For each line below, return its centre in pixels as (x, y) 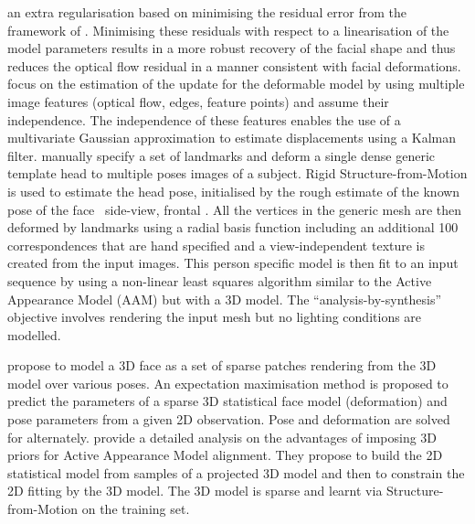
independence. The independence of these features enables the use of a (204, 119)
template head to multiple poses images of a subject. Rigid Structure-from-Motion (237, 173)
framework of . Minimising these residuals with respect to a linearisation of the (228, 30)
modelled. (34, 334)
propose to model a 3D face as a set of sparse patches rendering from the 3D (222, 365)
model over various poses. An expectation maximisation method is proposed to (228, 383)
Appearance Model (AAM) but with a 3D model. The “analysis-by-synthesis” (225, 299)
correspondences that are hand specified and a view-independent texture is (216, 245)
